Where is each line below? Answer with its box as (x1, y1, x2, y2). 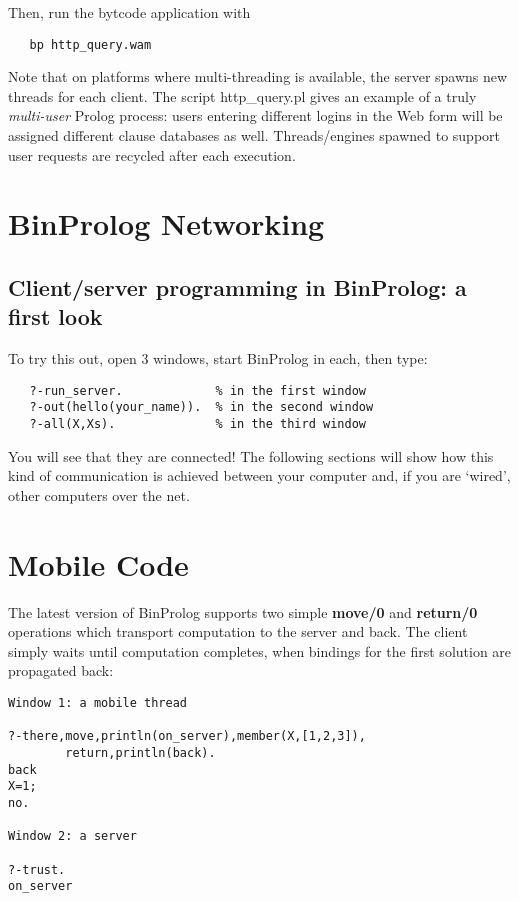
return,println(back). (65, 746, 216, 760)
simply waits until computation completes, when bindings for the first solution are (8, 640, 512, 661)
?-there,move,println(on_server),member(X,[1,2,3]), (8, 729, 366, 744)
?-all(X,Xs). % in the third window (29, 417, 366, 432)
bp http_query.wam (29, 37, 152, 52)
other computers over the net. (8, 484, 190, 505)
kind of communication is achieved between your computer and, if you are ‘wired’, (8, 465, 511, 486)
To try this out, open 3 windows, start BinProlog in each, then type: (8, 348, 428, 369)
